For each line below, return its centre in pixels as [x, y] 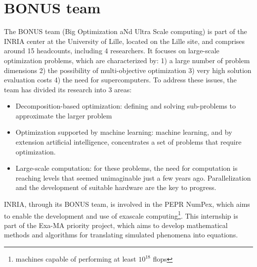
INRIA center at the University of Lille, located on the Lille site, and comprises [125, 41]
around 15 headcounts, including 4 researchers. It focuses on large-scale [112, 51]
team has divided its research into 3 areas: [68, 89]
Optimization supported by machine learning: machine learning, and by [124, 132]
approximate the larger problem [64, 115]
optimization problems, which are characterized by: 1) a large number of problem [127, 60]
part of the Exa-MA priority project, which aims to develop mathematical [116, 225]
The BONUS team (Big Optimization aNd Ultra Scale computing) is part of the [126, 31]
